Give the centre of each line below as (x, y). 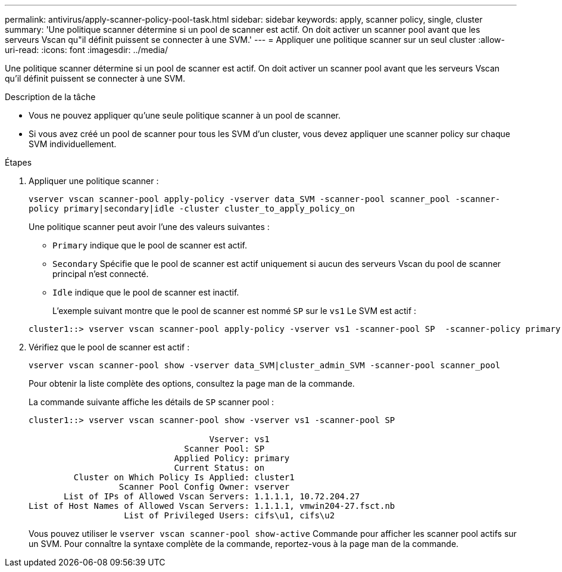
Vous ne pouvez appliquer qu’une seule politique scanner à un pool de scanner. (185, 115)
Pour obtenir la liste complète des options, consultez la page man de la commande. (192, 383)
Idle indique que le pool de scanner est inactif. (146, 292)
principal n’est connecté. (101, 274)
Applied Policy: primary (232, 458)
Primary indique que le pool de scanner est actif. (150, 245)
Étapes (18, 162)
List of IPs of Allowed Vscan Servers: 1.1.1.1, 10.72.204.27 (212, 496)
